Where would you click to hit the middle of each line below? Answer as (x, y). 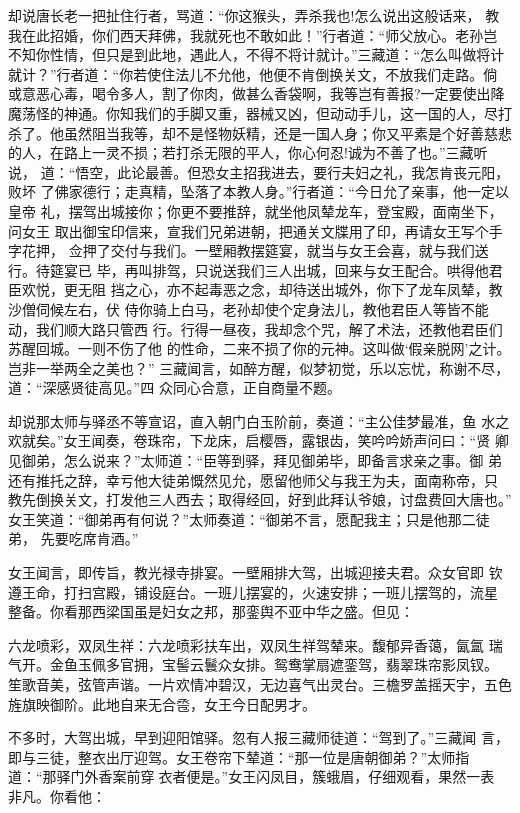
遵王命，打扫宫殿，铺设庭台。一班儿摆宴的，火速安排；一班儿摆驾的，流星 (253, 591)
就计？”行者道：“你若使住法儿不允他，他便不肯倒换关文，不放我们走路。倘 (253, 73)
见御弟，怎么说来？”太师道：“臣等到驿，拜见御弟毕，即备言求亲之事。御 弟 (255, 460)
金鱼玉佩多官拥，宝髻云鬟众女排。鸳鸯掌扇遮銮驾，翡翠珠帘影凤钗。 (273, 664)
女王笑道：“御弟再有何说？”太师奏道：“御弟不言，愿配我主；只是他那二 (242, 518)
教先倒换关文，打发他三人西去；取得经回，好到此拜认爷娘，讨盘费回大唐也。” (260, 499)
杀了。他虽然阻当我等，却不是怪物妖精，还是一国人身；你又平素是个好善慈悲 (260, 132)
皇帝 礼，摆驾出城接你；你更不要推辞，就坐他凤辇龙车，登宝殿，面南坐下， (255, 210)
